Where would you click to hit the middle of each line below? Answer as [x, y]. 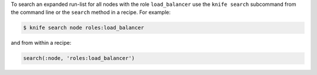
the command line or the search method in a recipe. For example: [91, 12]
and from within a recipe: [41, 43]
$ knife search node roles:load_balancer [84, 28]
